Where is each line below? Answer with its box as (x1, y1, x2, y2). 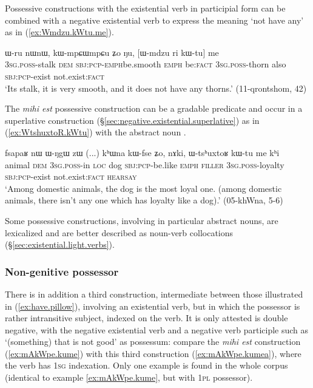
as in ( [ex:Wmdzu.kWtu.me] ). (5, 26, 114, 38)
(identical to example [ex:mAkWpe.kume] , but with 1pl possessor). (5, 371, 253, 384)
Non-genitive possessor (5, 264, 119, 279)
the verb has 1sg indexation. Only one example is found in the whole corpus (5, 359, 288, 372)
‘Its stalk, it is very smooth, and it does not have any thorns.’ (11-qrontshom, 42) (5, 81, 307, 94)
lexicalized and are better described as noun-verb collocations (5, 226, 234, 239)
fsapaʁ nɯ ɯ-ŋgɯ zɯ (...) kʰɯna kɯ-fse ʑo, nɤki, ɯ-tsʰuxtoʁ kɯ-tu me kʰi (5, 146, 280, 158)
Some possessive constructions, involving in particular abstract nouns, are (5, 214, 278, 226)
